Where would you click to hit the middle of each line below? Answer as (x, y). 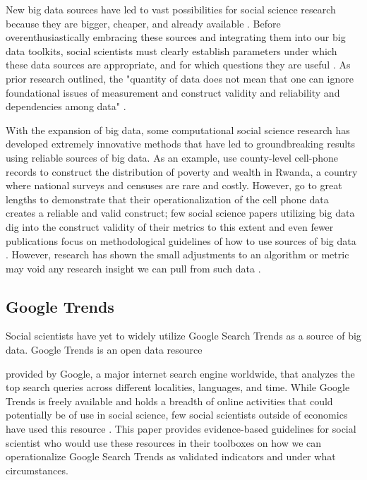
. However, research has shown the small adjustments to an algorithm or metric (178, 254)
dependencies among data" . (66, 106)
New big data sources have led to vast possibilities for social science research (171, 9)
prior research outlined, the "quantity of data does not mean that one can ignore (180, 78)
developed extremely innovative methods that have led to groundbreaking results (181, 144)
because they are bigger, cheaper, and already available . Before (143, 23)
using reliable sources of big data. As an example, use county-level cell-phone (172, 157)
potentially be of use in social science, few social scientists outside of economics (177, 415)
